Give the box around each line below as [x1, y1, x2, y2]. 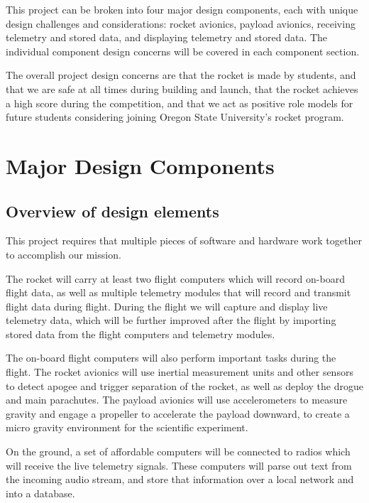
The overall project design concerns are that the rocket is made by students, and [6, 67, 356, 82]
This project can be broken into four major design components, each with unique [6, 2, 358, 16]
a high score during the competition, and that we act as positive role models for [6, 95, 353, 110]
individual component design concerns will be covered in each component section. [6, 43, 360, 58]
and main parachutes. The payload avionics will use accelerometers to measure [6, 392, 348, 407]
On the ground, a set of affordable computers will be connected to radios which [6, 444, 351, 459]
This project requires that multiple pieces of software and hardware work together [6, 233, 362, 248]
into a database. [6, 485, 75, 500]
